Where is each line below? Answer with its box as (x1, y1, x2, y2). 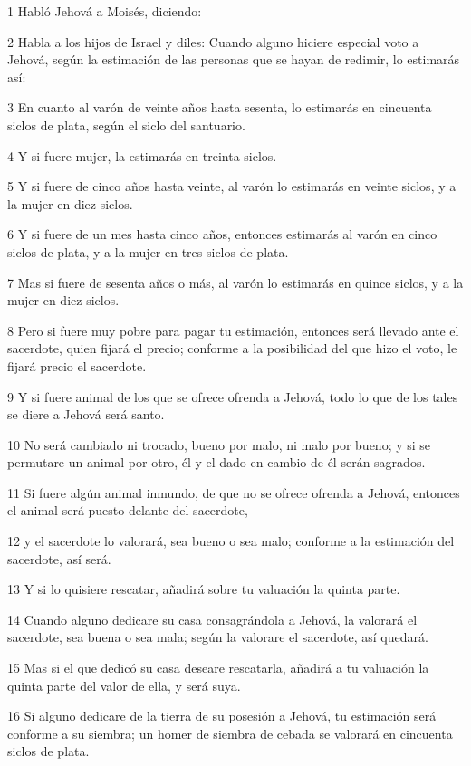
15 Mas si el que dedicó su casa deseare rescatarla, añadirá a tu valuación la (7, 658, 429, 677)
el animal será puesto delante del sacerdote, (7, 501, 248, 520)
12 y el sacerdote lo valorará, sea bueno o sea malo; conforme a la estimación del (7, 531, 455, 551)
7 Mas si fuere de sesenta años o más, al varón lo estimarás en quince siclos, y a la (7, 273, 464, 292)
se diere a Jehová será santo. (7, 405, 165, 424)
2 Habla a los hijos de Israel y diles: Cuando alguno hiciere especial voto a (7, 32, 419, 51)
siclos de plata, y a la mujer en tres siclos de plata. (7, 242, 289, 261)
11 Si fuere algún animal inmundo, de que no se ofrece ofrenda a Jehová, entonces (7, 483, 460, 502)
